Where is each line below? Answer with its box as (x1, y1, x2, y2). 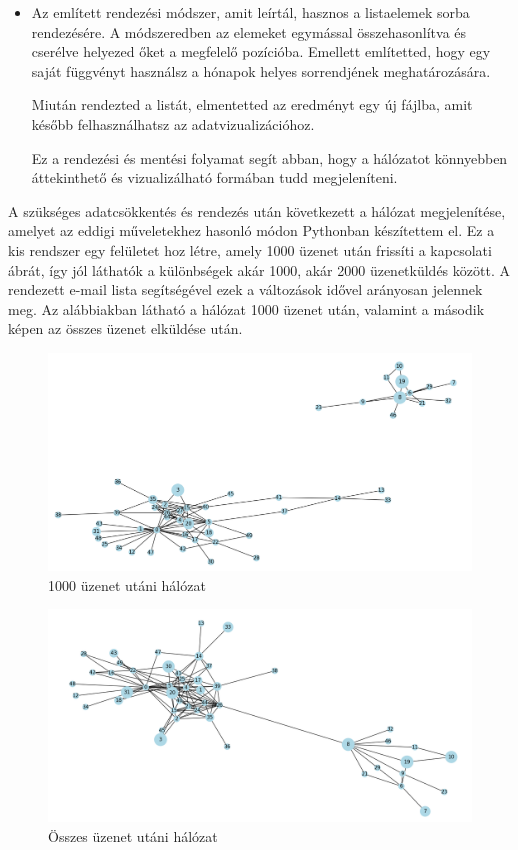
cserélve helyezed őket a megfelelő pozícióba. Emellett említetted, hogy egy (31, 41, 491, 62)
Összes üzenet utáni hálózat (48, 825, 218, 846)
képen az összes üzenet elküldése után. (8, 318, 243, 339)
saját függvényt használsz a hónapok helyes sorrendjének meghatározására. (31, 60, 491, 81)
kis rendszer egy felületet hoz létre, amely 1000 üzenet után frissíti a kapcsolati (8, 239, 492, 260)
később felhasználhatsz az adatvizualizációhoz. (31, 113, 315, 134)
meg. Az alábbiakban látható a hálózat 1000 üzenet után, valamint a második (8, 298, 485, 319)
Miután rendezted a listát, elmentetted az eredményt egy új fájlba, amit (31, 94, 473, 115)
